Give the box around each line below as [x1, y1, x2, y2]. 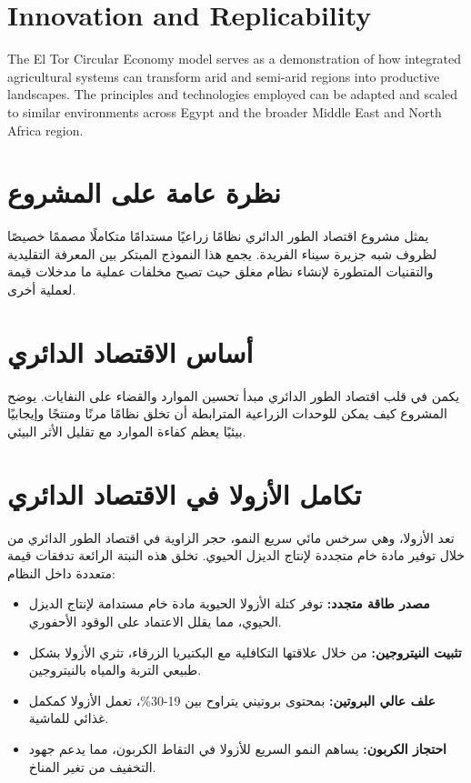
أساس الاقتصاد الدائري [7, 333, 254, 370]
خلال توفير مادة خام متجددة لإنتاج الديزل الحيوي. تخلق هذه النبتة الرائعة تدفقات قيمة [7, 546, 465, 565]
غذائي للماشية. [28, 708, 109, 728]
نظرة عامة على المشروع [7, 174, 281, 211]
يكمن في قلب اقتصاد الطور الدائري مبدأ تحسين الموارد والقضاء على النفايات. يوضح [7, 386, 460, 405]
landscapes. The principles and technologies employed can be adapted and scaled [7, 85, 458, 104]
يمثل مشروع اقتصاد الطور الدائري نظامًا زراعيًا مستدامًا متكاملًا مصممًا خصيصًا [7, 226, 429, 246]
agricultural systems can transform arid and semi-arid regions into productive [7, 66, 440, 85]
